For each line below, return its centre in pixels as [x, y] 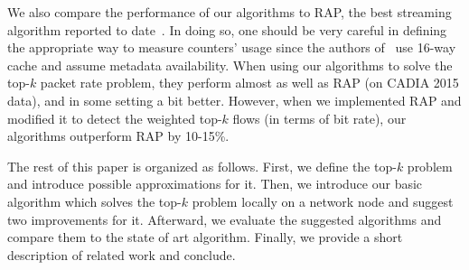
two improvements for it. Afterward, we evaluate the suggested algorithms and [225, 219]
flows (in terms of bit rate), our [319, 118]
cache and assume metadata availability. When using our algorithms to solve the [230, 65]
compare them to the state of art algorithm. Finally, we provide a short [205, 237]
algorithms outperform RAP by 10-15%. [118, 136]
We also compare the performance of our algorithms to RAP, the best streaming [230, 12]
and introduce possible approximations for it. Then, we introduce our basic [215, 184]
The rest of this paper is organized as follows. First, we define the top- [202, 166]
